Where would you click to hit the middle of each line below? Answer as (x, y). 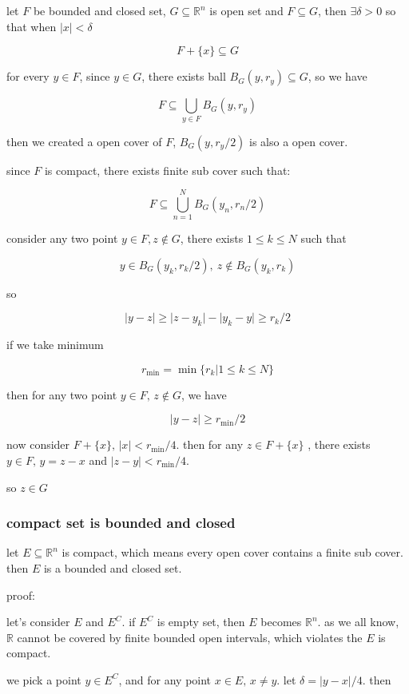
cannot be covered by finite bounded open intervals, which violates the (190, 637)
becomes (281, 622)
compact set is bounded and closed (121, 523)
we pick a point (44, 679)
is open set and (246, 10)
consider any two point (62, 238)
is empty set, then (201, 622)
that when (32, 26)
